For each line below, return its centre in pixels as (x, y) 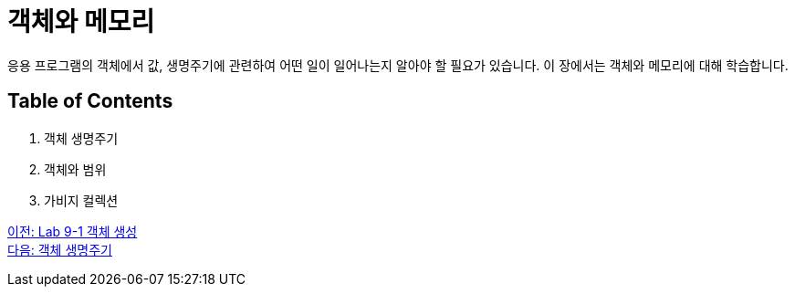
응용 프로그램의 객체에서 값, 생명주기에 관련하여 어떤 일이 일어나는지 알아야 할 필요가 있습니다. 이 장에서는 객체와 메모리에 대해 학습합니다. (398, 65)
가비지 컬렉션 (81, 200)
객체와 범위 (75, 169)
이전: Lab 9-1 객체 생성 (73, 231)
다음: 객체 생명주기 (60, 249)
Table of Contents (90, 101)
